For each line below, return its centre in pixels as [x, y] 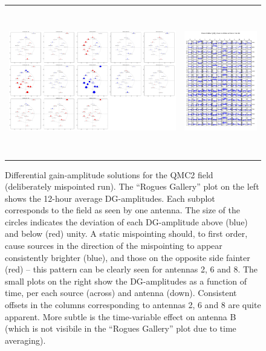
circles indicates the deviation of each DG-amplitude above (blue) [126, 221]
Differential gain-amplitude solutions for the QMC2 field [109, 174]
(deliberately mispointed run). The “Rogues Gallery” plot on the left [132, 186]
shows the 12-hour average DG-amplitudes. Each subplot [110, 198]
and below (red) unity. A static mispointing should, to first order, [126, 233]
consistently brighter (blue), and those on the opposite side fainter [128, 257]
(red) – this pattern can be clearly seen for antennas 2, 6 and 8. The [131, 269]
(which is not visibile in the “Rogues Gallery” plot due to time [121, 328]
